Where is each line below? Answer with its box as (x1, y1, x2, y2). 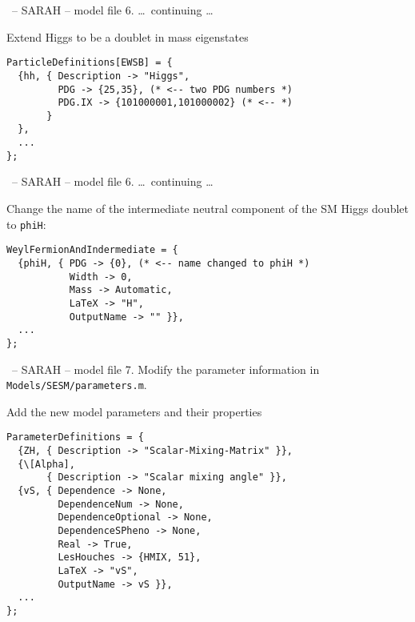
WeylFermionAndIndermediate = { (6, 244, 178, 256)
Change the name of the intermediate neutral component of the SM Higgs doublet (6, 200, 409, 217)
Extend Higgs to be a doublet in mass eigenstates (6, 28, 249, 45)
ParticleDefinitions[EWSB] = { (6, 57, 173, 69)
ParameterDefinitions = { (6, 431, 144, 443)
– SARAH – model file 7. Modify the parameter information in (11, 360, 320, 377)
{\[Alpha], (18, 458, 75, 470)
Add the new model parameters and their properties (6, 403, 262, 419)
